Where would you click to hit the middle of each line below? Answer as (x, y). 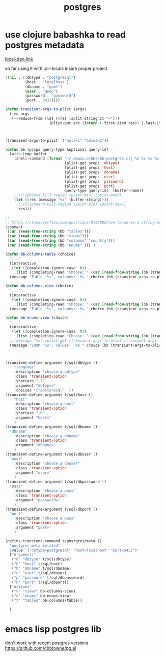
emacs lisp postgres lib (53, 629)
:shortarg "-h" (29, 413)
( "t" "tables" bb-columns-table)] (47, 601)
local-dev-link (19, 59)
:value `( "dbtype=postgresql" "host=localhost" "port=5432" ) (73, 550)
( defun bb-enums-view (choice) (37, 318)
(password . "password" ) (50, 96)
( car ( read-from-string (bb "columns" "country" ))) (61, 241)
